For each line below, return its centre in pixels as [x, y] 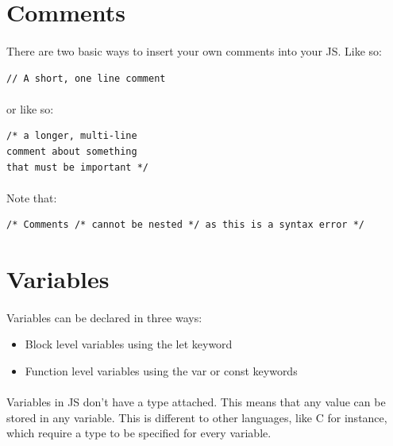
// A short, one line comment [86, 78]
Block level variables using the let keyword [129, 344]
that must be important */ [77, 167]
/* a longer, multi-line [72, 136]
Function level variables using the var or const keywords [161, 371]
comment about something [72, 151]
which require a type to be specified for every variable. [139, 433]
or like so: [30, 108]
